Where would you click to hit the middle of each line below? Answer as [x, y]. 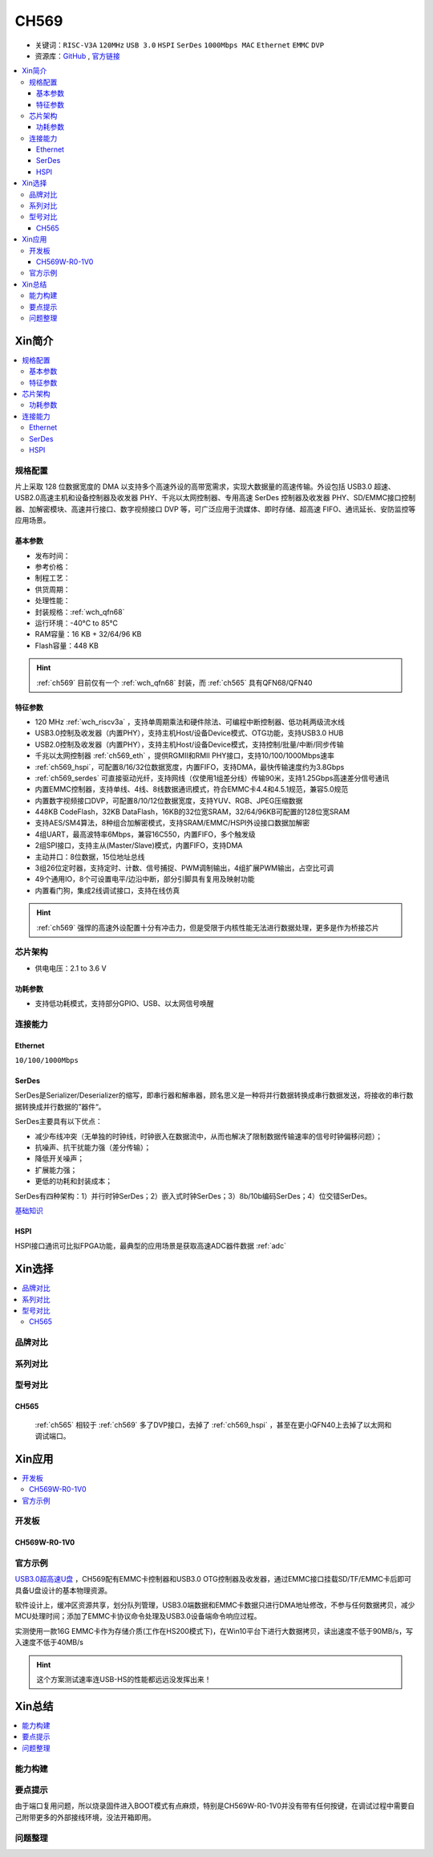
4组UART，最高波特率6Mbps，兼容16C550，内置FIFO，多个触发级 [145, 834]
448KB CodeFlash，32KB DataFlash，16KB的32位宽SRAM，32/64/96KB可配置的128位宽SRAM [192, 812]
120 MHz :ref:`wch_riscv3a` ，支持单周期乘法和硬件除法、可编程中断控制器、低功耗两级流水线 [190, 722]
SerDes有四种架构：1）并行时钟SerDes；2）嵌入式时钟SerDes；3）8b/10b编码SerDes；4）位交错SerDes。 [193, 1195]
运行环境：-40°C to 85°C [77, 623]
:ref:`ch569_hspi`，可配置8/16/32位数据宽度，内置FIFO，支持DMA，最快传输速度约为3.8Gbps [190, 767]
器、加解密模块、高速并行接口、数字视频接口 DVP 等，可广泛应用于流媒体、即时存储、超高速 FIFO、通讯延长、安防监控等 [215, 509]
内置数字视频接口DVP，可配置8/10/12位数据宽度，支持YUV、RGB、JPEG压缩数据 [169, 800]
